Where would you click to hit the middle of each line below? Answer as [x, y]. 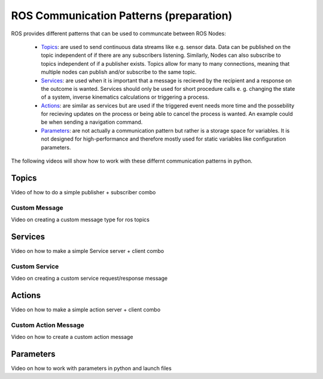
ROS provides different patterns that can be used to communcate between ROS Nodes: [119, 33]
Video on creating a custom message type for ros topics [80, 220]
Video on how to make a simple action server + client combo [86, 310]
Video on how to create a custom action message [72, 337]
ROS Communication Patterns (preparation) [122, 16]
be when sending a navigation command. [92, 122]
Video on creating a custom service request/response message [89, 279]
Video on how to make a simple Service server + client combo [88, 250]
